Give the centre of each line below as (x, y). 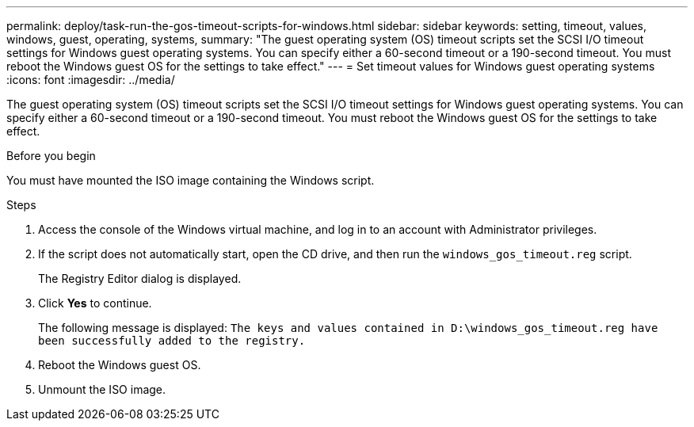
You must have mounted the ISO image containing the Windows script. (191, 180)
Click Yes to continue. (95, 303)
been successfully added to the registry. (172, 341)
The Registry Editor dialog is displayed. (140, 278)
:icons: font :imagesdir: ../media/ (91, 80)
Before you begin (51, 156)
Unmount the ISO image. (102, 389)
